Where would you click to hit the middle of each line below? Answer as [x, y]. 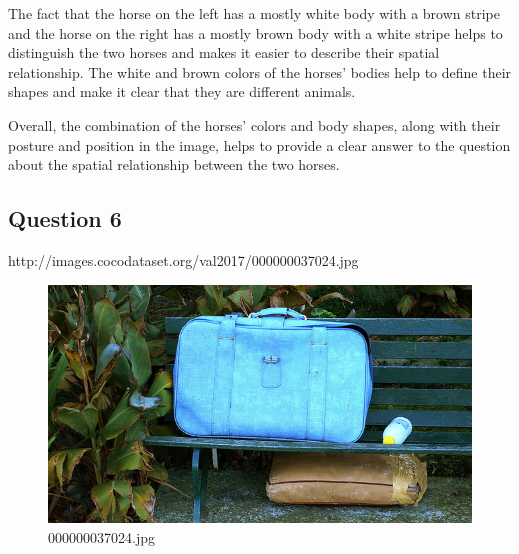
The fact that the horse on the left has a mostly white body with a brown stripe [254, 13]
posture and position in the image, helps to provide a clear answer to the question [259, 144]
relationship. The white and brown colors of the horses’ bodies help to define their [260, 71]
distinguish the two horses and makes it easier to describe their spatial [224, 52]
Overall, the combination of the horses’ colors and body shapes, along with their [254, 124]
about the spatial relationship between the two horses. [174, 164]
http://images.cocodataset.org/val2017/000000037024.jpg [183, 259]
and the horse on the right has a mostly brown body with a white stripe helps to [255, 32]
